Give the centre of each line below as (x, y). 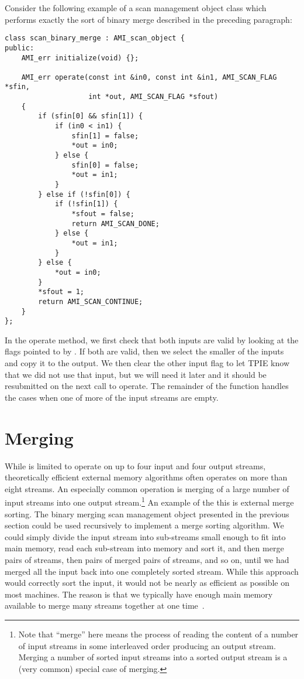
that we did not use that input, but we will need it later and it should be (136, 374)
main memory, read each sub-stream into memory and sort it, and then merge (144, 548)
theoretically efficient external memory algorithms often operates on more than (146, 477)
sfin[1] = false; (105, 136)
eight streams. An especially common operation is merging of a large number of (147, 488)
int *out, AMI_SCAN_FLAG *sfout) (153, 97)
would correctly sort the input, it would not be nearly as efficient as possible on (147, 583)
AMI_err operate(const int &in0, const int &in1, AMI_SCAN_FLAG (149, 77)
